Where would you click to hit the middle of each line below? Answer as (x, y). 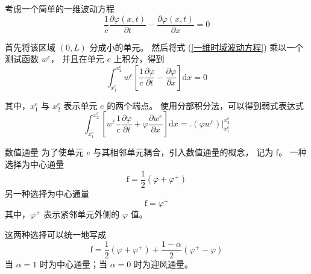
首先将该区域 (30, 47)
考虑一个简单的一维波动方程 (60, 8)
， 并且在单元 (77, 59)
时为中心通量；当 (73, 263)
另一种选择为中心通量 (47, 193)
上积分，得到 (139, 59)
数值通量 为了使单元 (44, 152)
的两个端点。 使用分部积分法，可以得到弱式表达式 (205, 105)
